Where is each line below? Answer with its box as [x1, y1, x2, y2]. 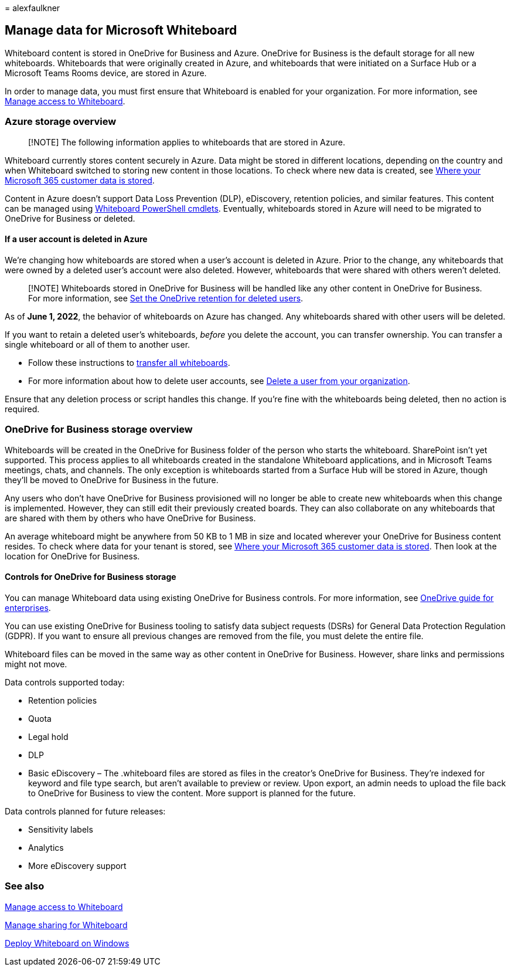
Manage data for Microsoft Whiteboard [5, 23, 237, 38]
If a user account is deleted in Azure [5, 234, 148, 245]
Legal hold [28, 731, 69, 742]
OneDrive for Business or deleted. [5, 213, 135, 223]
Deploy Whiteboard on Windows [5, 938, 130, 948]
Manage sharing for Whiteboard [5, 919, 128, 930]
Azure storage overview [5, 116, 117, 128]
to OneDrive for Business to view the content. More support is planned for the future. [28, 787, 356, 798]
